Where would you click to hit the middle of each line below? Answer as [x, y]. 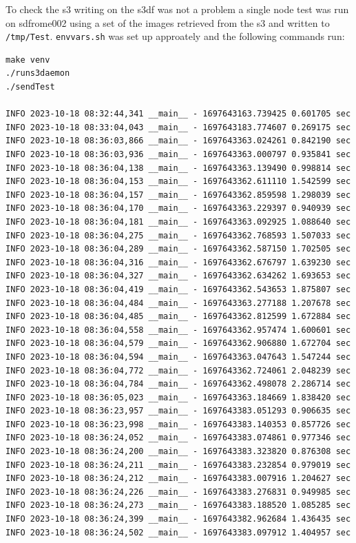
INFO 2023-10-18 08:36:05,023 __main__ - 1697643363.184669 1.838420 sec [178, 397]
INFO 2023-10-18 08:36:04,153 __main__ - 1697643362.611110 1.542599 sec [178, 182]
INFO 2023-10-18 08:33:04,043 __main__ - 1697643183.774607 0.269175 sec [178, 127]
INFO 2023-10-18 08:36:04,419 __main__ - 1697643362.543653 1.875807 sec [178, 289]
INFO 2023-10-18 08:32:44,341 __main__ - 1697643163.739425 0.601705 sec [178, 114]
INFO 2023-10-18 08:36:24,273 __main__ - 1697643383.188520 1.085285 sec [178, 505]
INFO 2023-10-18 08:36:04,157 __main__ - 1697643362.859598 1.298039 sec [178, 195]
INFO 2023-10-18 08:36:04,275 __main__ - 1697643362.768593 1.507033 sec [178, 235]
